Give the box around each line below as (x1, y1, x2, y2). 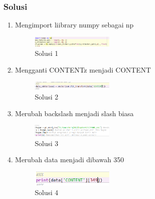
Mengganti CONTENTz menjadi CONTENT (15, 64, 151, 75)
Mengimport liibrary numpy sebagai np (15, 20, 134, 30)
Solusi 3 (34, 138, 59, 148)
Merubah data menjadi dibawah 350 (15, 154, 124, 165)
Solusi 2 (34, 91, 59, 101)
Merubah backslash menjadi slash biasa (15, 108, 134, 118)
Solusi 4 (34, 187, 59, 197)
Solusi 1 (34, 48, 59, 58)
